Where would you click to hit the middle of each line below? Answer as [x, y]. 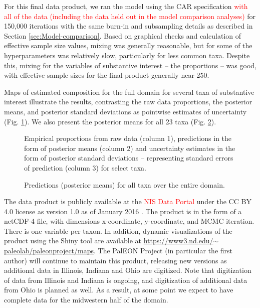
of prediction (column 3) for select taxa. [85, 167]
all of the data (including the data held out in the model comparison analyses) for [130, 16]
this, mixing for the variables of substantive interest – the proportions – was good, [130, 65]
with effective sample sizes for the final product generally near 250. [107, 75]
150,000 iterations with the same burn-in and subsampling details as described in [128, 26]
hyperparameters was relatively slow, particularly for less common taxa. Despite [127, 55]
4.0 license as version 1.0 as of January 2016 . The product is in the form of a [123, 211]
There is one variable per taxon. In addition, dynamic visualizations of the [118, 230]
